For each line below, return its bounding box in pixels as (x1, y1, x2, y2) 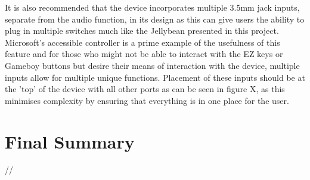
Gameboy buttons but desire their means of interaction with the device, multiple (5, 59, 300, 71)
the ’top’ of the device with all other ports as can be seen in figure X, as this (5, 83, 285, 95)
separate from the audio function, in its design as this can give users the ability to (5, 12, 305, 25)
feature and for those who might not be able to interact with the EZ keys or (5, 48, 283, 60)
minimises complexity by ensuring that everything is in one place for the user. (5, 94, 289, 106)
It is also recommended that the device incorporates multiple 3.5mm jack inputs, (5, 1, 300, 13)
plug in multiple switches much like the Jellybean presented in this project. (5, 24, 279, 37)
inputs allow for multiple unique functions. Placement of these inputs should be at (5, 71, 305, 83)
